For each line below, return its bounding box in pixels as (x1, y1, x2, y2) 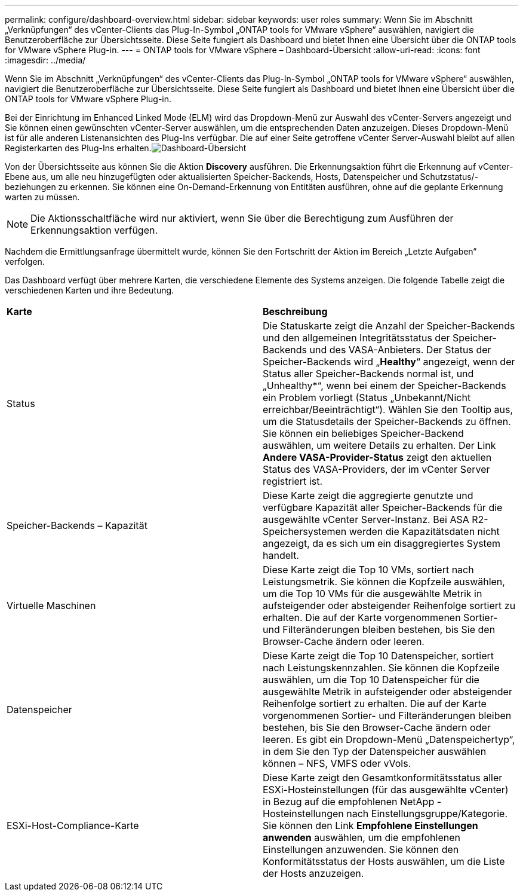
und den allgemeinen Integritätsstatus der (263, 332, 450, 344)
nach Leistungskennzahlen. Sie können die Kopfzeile (263, 662, 500, 674)
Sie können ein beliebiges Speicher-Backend (263, 427, 464, 439)
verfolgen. (5, 256, 45, 267)
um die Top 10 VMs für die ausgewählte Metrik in (263, 588, 482, 600)
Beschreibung (263, 305, 328, 317)
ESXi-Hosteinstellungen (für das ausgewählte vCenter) (263, 784, 509, 796)
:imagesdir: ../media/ (5, 55, 86, 65)
